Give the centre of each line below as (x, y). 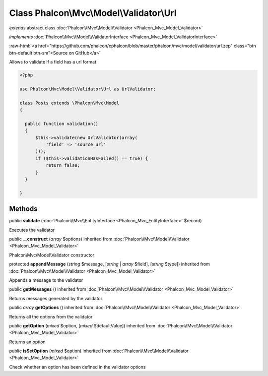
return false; (63, 165)
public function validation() (62, 124)
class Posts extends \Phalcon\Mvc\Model (69, 103)
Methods (23, 209)
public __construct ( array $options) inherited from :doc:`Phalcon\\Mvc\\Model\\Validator (99, 239)
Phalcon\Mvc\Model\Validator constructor (52, 255)
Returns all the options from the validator (51, 316)
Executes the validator (32, 230)
